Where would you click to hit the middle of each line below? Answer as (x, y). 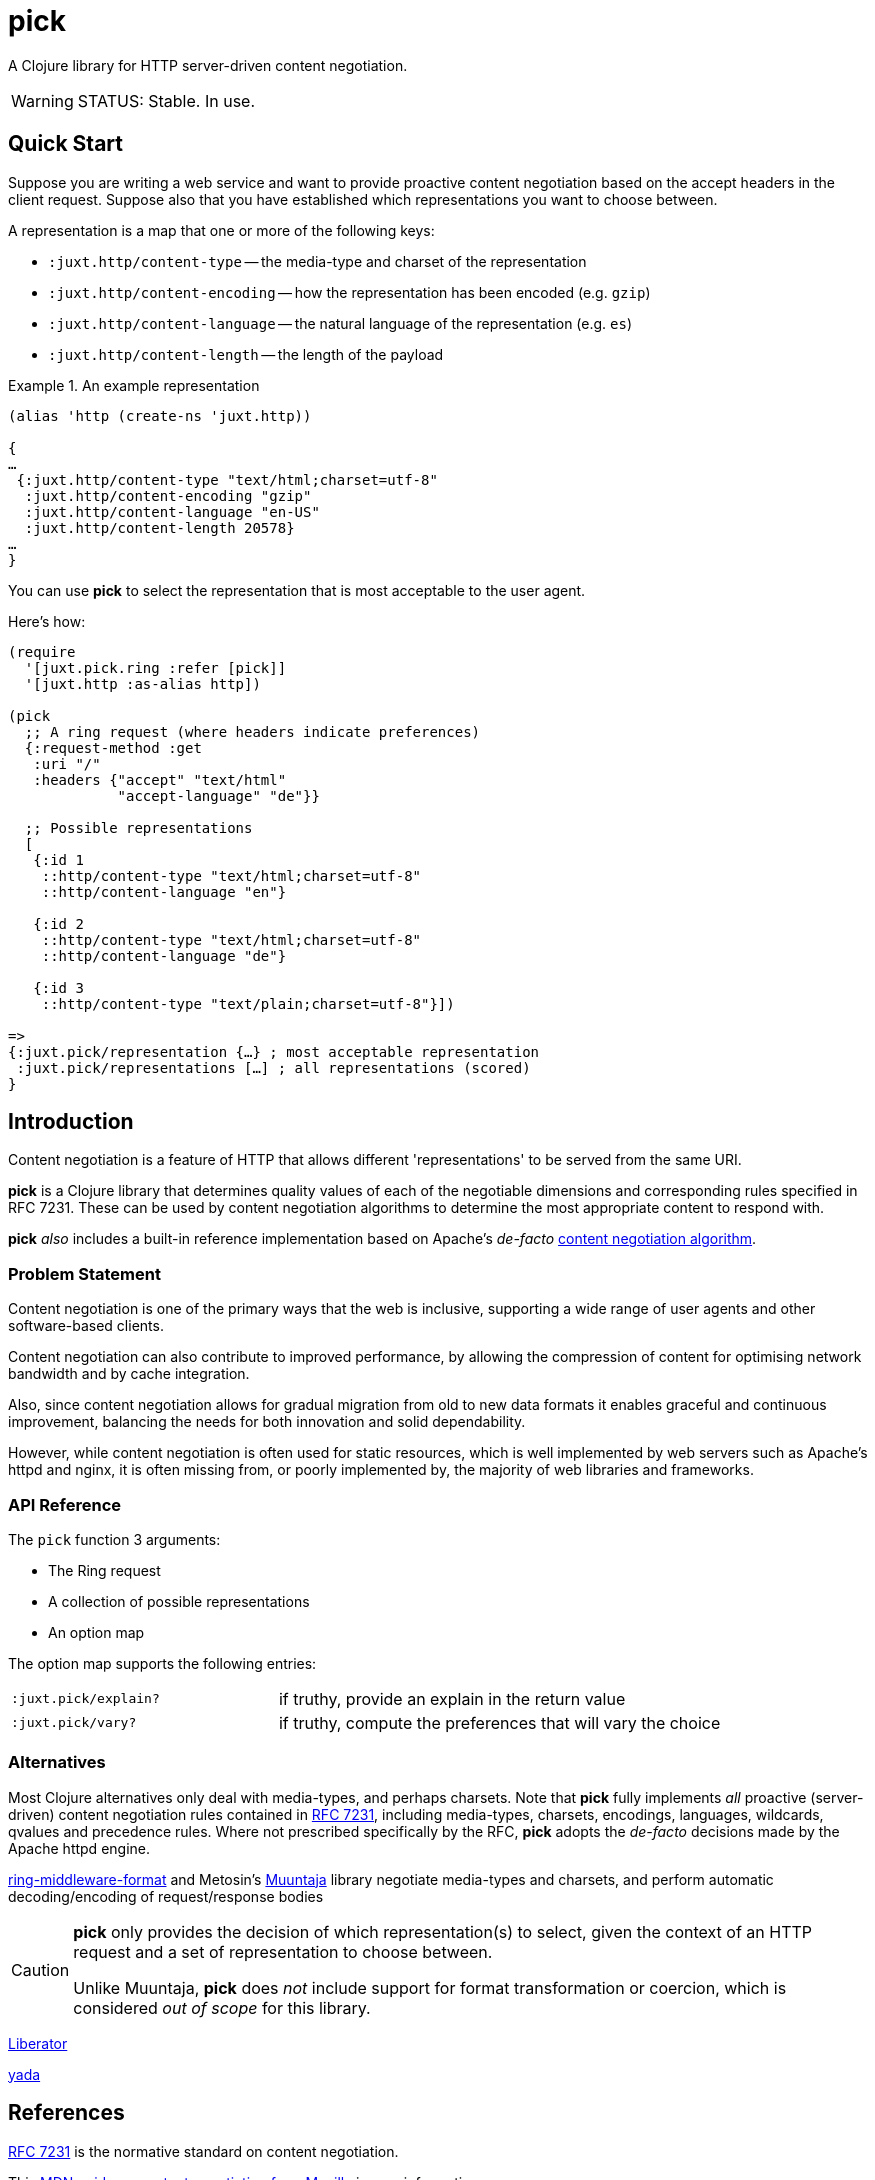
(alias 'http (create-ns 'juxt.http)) (160, 415)
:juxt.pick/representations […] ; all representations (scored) (273, 1067)
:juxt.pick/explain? (85, 1699)
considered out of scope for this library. (222, 2007)
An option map (96, 1632)
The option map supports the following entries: (162, 1663)
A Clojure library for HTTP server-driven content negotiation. (208, 65)
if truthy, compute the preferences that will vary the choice (499, 1722)
